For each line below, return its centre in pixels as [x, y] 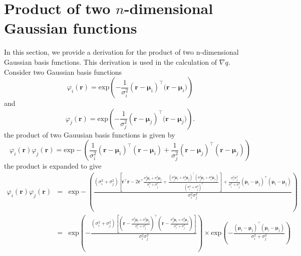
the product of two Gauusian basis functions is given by [90, 134]
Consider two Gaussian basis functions [63, 72]
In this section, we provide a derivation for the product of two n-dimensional [121, 52]
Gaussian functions [71, 28]
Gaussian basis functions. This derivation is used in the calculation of [111, 61]
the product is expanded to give [53, 166]
